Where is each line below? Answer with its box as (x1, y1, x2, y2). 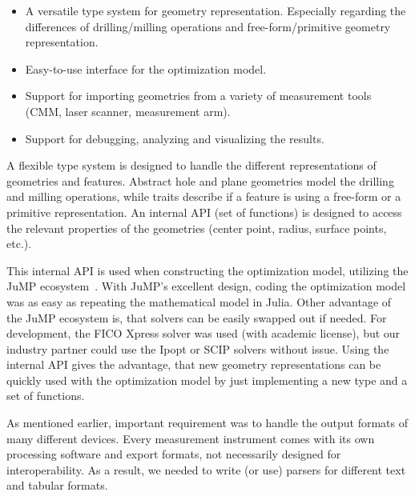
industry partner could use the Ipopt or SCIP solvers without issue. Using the (6, 340, 389, 357)
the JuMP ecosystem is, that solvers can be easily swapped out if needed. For (6, 309, 387, 326)
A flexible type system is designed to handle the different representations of (6, 157, 377, 174)
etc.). (6, 235, 32, 252)
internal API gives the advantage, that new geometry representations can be (6, 356, 381, 373)
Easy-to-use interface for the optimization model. (25, 60, 267, 77)
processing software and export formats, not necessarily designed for (6, 446, 341, 462)
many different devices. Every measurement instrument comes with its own (6, 430, 375, 446)
